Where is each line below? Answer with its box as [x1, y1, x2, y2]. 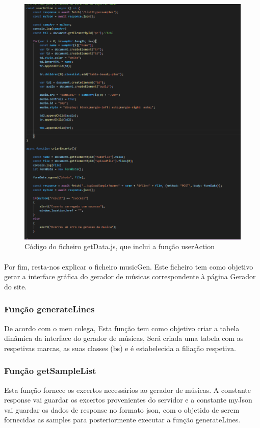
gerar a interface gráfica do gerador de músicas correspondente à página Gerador [4, 271, 256, 282]
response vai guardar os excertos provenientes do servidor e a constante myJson [4, 394, 252, 405]
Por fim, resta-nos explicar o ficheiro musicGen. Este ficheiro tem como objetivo [4, 261, 253, 272]
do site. [4, 281, 27, 291]
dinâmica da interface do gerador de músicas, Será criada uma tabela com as [4, 333, 244, 343]
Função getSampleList [4, 364, 96, 377]
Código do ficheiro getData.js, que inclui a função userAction [24, 241, 215, 252]
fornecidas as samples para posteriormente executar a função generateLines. [4, 414, 241, 425]
